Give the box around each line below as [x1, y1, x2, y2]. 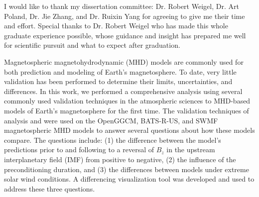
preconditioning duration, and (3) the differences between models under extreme [4, 164, 249, 174]
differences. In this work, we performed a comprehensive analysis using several [4, 86, 243, 96]
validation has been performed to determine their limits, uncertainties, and [4, 76, 233, 87]
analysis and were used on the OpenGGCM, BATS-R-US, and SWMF [4, 115, 218, 125]
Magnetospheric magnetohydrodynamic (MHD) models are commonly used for [4, 56, 244, 67]
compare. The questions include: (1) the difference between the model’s [4, 134, 221, 145]
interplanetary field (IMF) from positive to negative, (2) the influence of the [4, 154, 236, 164]
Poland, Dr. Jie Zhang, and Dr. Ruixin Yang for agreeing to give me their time [4, 10, 245, 21]
